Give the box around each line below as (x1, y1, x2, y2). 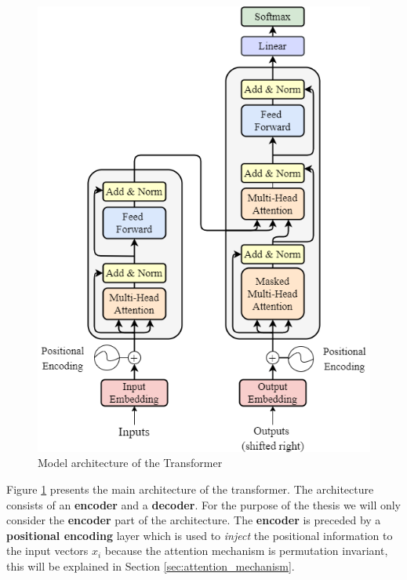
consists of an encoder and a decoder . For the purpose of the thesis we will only (6, 496, 402, 513)
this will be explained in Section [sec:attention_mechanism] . (6, 557, 295, 574)
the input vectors (6, 542, 89, 559)
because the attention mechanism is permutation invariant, (104, 542, 388, 559)
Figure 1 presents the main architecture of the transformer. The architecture (6, 480, 374, 497)
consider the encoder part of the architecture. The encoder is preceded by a (6, 512, 381, 528)
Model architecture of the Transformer (38, 454, 223, 471)
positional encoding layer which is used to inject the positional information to (6, 527, 393, 543)
